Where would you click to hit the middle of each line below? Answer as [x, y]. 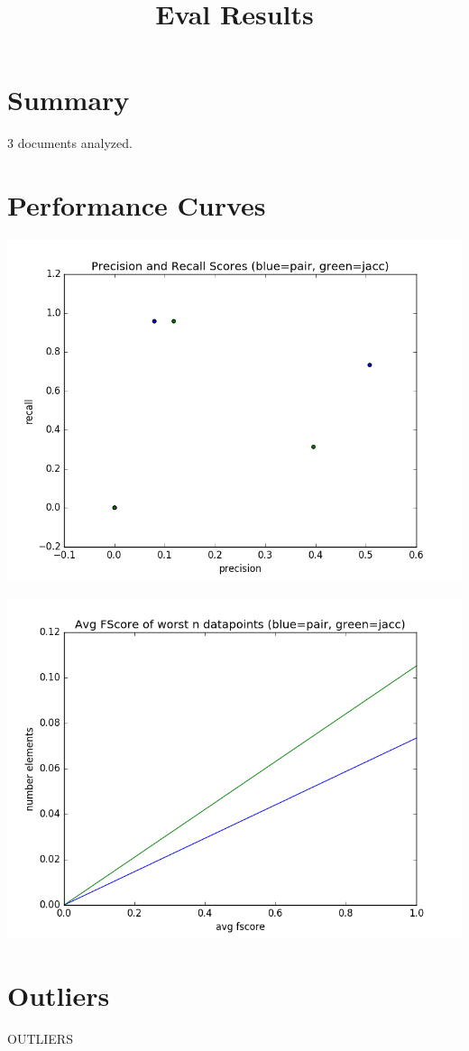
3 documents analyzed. [70, 143]
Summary [69, 100]
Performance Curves [137, 205]
